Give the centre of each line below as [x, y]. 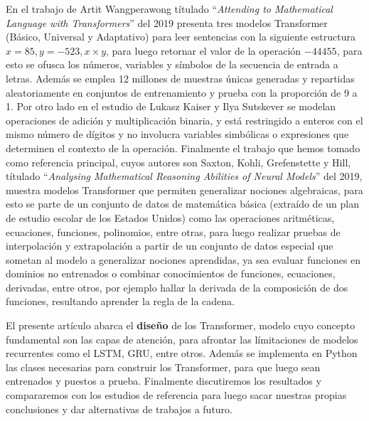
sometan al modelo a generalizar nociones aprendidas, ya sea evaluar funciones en [183, 259]
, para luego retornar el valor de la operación [204, 50]
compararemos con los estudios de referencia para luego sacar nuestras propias [176, 395]
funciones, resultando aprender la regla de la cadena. [120, 301]
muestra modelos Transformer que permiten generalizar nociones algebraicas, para [184, 190]
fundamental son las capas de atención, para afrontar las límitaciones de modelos [182, 339]
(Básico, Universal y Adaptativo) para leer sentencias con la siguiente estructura [181, 37]
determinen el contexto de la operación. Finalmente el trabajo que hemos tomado [183, 148]
